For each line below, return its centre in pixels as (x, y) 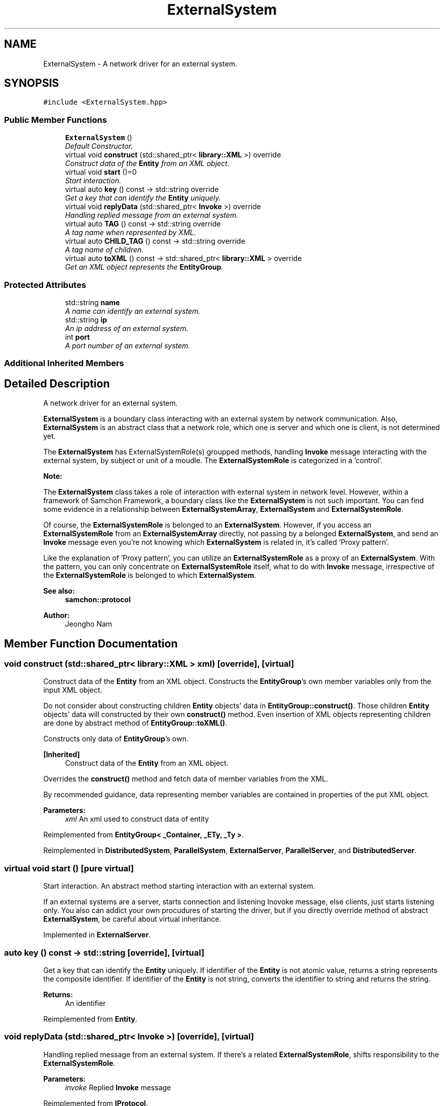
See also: (59, 591)
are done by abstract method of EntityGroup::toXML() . (135, 723)
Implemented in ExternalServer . (97, 935)
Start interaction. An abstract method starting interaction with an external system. (179, 886)
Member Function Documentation (91, 643)
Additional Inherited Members (64, 363)
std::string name (92, 302)
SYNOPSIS (32, 83)
